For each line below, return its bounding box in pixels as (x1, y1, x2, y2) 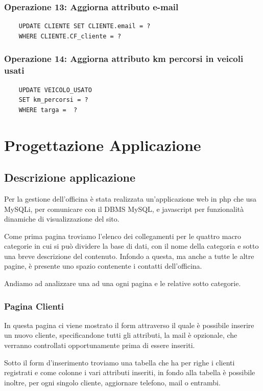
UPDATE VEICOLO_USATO (18, 86, 92, 94)
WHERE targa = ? (18, 106, 78, 114)
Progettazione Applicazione (4, 134, 201, 155)
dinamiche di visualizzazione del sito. (4, 213, 119, 224)
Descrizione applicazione (4, 169, 135, 185)
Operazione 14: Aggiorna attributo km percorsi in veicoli (4, 52, 244, 65)
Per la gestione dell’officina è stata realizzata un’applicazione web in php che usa (4, 193, 256, 204)
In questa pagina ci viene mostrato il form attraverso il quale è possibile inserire (4, 319, 254, 330)
